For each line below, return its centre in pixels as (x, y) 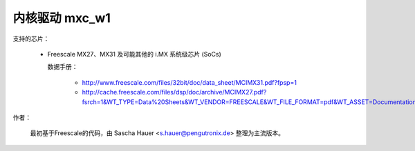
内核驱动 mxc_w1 (62, 18)
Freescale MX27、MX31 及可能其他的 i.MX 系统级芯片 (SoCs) (134, 54)
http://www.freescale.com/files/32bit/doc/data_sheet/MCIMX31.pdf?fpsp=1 (190, 82)
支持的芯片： (31, 39)
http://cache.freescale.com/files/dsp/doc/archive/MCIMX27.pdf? (174, 92)
